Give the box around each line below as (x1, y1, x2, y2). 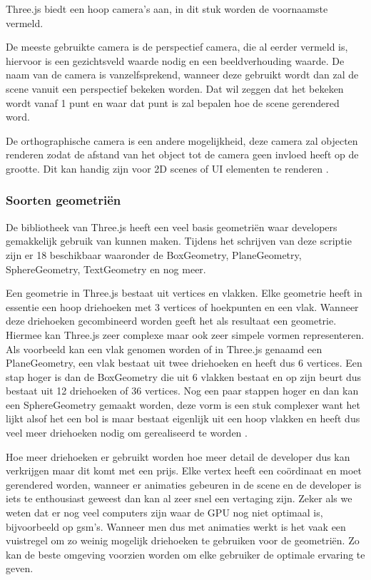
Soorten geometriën (6, 191, 121, 209)
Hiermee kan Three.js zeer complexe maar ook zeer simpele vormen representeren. (6, 327, 365, 342)
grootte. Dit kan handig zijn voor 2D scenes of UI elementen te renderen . (6, 161, 329, 175)
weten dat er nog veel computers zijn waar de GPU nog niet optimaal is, (6, 505, 323, 520)
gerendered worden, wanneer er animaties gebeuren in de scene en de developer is (6, 477, 362, 492)
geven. (6, 561, 34, 576)
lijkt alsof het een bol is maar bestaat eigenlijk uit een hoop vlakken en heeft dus (6, 411, 360, 426)
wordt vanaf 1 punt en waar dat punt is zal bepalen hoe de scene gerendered (6, 95, 340, 110)
